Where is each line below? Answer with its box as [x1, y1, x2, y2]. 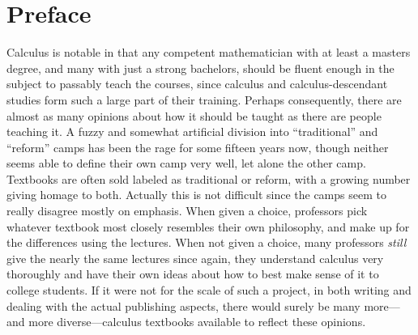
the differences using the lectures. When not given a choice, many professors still [6, 234, 407, 251]
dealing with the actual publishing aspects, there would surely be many [6, 297, 360, 314]
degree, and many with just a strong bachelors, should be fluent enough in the [6, 59, 395, 76]
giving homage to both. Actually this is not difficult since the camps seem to [6, 186, 386, 203]
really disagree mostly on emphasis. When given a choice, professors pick [6, 202, 368, 219]
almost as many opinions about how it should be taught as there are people [6, 107, 382, 124]
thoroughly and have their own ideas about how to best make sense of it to [6, 265, 379, 282]
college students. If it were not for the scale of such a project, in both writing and [6, 282, 412, 299]
